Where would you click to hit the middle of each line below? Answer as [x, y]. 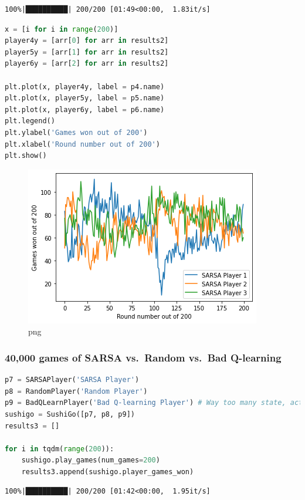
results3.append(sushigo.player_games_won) [108, 472]
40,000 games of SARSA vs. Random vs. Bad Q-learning [143, 357]
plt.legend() [30, 121]
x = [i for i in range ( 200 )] [62, 29]
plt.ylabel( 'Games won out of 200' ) [76, 132]
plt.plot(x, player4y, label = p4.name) [85, 87]
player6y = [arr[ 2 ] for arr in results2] [87, 64]
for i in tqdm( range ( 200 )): [60, 449]
